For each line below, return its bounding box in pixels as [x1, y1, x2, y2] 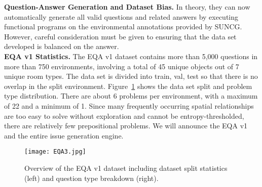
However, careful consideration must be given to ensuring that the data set [4, 31, 237, 41]
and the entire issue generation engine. [4, 130, 124, 141]
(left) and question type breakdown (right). [24, 172, 159, 183]
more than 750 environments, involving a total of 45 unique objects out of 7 [4, 61, 239, 71]
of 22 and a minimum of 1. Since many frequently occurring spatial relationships [4, 100, 254, 111]
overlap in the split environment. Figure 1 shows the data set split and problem [4, 80, 252, 91]
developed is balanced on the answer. [4, 41, 119, 52]
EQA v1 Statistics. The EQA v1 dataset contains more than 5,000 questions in [4, 51, 258, 61]
